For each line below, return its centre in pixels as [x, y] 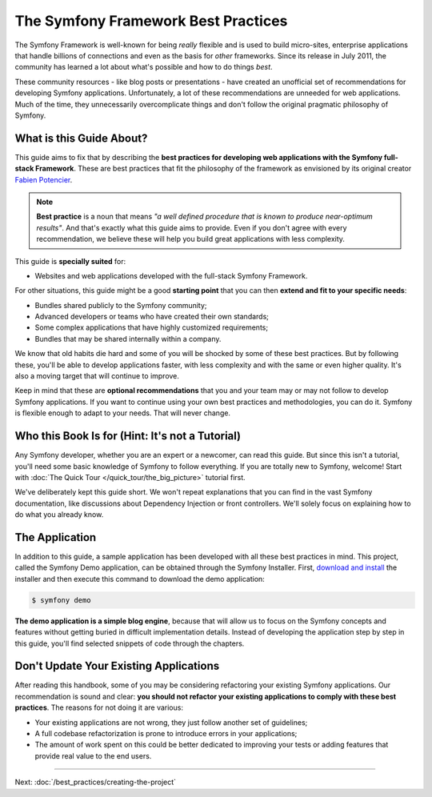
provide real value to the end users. [93, 755]
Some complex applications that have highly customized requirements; [151, 327]
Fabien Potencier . [44, 179]
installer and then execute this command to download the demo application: [140, 579]
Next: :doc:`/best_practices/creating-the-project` [95, 782]
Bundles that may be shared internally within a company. [128, 338]
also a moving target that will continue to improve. [97, 376]
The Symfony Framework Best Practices [151, 21]
